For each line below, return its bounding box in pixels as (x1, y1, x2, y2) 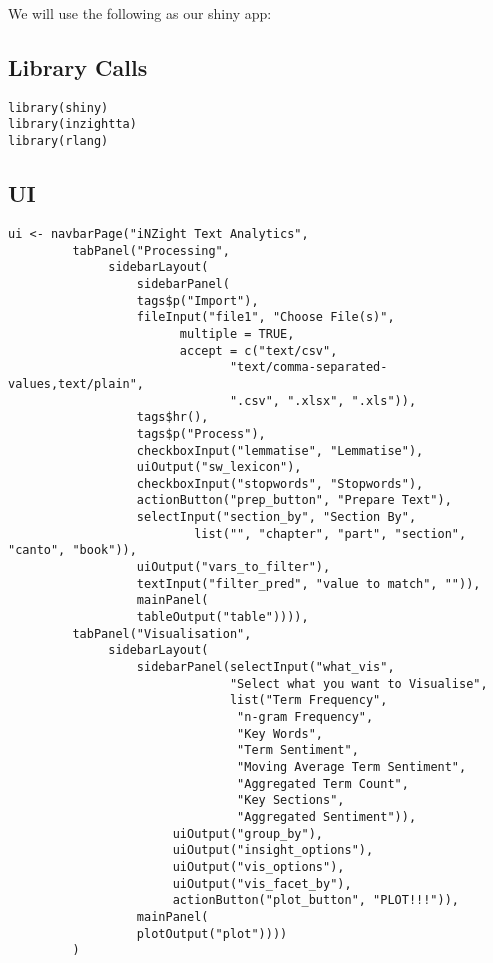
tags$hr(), (136, 410, 209, 425)
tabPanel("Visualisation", (72, 626, 252, 641)
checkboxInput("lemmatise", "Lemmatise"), (136, 443, 424, 458)
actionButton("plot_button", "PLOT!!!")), (172, 893, 460, 908)
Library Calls (8, 51, 148, 82)
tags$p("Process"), (136, 426, 266, 441)
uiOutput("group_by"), (172, 826, 323, 841)
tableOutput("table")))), (136, 610, 309, 625)
